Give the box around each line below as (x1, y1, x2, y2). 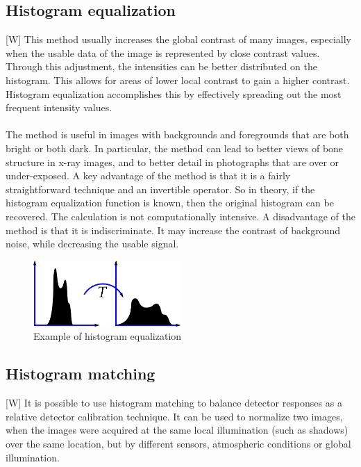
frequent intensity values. (6, 100, 112, 115)
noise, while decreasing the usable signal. (6, 236, 179, 251)
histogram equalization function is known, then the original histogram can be (6, 195, 334, 210)
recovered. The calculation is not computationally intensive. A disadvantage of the (6, 208, 355, 223)
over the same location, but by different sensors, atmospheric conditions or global (6, 436, 351, 450)
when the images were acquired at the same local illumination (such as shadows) (6, 423, 349, 437)
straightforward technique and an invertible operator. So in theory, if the (6, 181, 315, 196)
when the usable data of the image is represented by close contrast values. (6, 45, 320, 60)
